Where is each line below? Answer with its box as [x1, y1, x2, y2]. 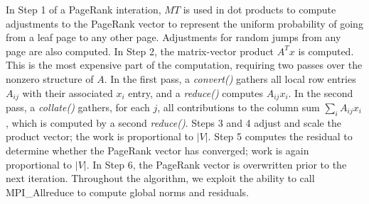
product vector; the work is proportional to [6, 129, 193, 144]
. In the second [288, 85, 353, 100]
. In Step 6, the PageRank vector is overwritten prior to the [86, 157, 347, 171]
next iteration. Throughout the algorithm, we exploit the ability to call [6, 171, 315, 186]
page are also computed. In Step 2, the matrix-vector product [6, 43, 274, 58]
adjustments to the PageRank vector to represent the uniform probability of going [6, 16, 363, 30]
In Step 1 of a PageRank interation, [6, 2, 161, 16]
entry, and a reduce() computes [128, 85, 263, 100]
